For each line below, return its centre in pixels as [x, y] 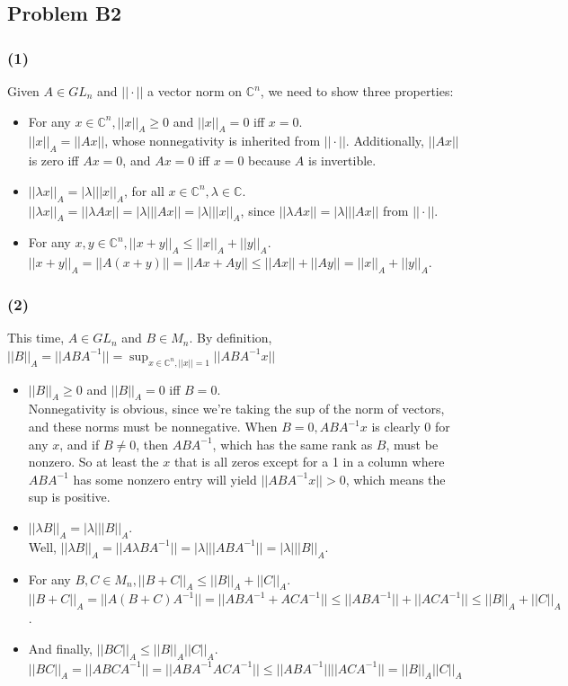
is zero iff [53, 160]
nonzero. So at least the [93, 462]
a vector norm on [195, 91]
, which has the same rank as [293, 444]
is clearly [396, 427]
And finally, [61, 648]
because [270, 160]
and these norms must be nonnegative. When [153, 427]
